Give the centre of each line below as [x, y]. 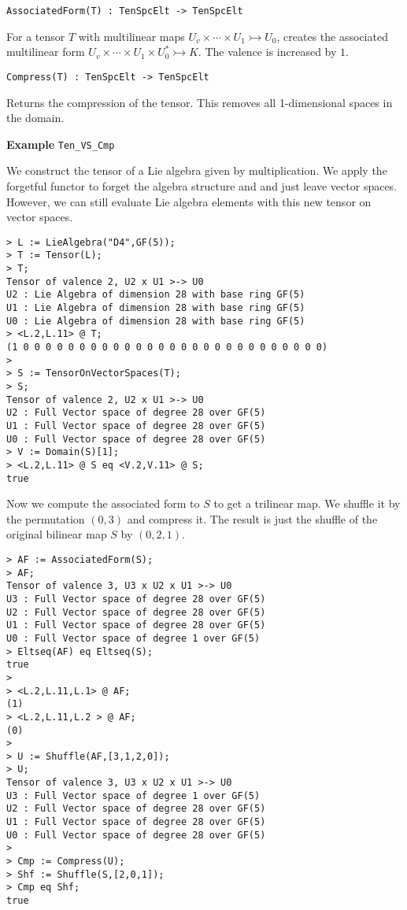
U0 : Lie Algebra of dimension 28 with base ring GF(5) [156, 321]
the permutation [46, 518]
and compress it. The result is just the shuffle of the [252, 518]
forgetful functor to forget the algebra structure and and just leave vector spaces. [202, 185]
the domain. [35, 118]
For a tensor [36, 36]
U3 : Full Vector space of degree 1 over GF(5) [133, 795]
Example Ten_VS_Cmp [61, 144]
